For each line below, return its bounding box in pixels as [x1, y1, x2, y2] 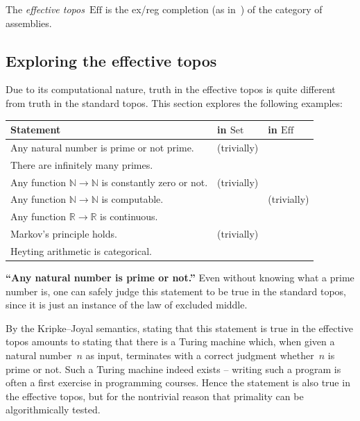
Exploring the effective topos [6, 49, 217, 71]
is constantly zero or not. [101, 174, 208, 189]
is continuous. [100, 209, 158, 224]
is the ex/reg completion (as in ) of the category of [105, 2, 323, 16]
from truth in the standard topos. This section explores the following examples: [6, 95, 343, 110]
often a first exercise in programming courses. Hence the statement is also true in [6, 375, 350, 390]
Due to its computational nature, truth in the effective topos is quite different [6, 82, 336, 97]
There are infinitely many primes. [10, 157, 153, 172]
